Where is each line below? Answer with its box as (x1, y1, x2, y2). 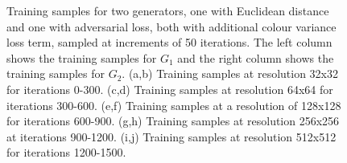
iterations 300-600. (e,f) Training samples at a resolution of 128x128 (6, 96, 341, 113)
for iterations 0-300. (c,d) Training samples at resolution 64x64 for (6, 80, 333, 97)
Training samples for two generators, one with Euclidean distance (6, 2, 329, 18)
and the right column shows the (177, 49, 334, 66)
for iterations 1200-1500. (6, 144, 126, 161)
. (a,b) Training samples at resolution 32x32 (122, 65, 339, 82)
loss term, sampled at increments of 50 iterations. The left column (6, 34, 333, 51)
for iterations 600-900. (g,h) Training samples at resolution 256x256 (6, 112, 340, 129)
